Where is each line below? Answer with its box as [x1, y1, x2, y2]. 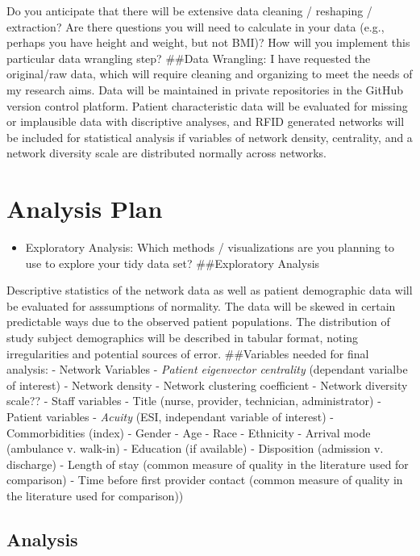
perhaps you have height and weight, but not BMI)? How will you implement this [6, 34, 410, 51]
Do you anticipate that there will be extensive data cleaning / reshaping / [6, 2, 372, 19]
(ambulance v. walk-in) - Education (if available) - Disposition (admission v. [6, 440, 384, 457]
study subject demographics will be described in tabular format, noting [6, 329, 359, 346]
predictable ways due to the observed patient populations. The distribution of [6, 313, 390, 330]
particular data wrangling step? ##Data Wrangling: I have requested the [6, 49, 371, 66]
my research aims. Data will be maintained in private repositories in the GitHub [6, 81, 403, 98]
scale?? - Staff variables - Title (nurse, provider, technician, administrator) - [6, 392, 381, 409]
